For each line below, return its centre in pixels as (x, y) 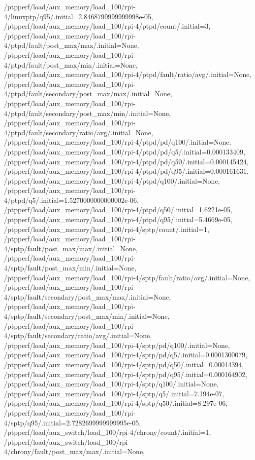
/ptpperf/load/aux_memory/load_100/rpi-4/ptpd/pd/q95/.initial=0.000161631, (126, 171)
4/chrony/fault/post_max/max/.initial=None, (75, 451)
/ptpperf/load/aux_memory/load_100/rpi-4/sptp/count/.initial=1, (107, 229)
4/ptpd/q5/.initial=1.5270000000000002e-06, (71, 200)
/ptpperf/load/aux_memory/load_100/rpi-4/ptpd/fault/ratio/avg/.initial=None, (128, 74)
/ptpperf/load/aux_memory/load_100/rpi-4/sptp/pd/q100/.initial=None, (117, 345)
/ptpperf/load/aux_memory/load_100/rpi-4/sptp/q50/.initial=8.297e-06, (116, 403)
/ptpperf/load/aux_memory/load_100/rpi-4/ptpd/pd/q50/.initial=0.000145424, (126, 161)
